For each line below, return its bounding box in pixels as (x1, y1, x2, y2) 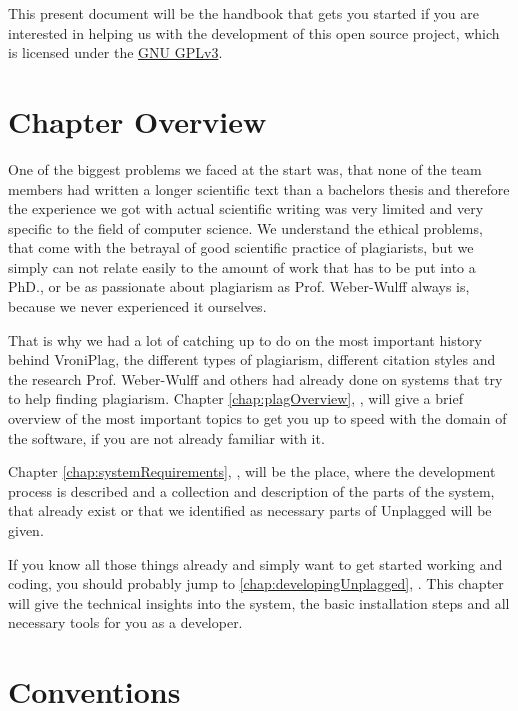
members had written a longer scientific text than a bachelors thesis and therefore (8, 178, 510, 199)
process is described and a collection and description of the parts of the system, (8, 480, 495, 501)
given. (8, 520, 44, 540)
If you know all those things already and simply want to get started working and (8, 553, 503, 574)
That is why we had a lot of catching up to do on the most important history (8, 329, 482, 350)
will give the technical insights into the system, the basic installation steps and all (8, 592, 510, 613)
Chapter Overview (8, 100, 267, 141)
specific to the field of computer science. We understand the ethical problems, (8, 217, 483, 238)
